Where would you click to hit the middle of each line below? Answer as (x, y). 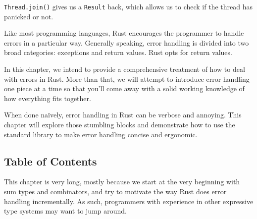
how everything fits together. (48, 98)
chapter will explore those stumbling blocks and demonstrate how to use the (120, 124)
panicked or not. (29, 16)
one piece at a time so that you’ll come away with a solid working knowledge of (124, 88)
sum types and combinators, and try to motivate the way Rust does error (115, 191)
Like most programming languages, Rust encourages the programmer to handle (124, 33)
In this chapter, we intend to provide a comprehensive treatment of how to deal (125, 69)
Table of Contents (51, 161)
